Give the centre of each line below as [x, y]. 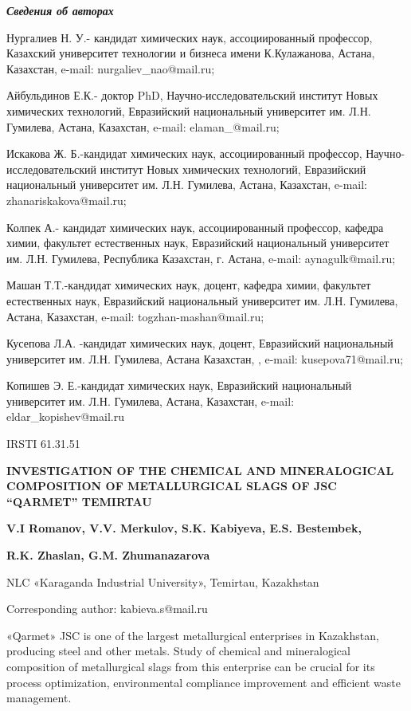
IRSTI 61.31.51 [43, 444]
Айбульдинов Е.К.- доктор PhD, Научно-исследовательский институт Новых [192, 95]
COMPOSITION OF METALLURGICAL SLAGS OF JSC [172, 486]
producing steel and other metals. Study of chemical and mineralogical [178, 651]
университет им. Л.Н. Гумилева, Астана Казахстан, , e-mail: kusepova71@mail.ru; [205, 358]
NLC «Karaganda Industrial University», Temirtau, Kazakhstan [163, 581]
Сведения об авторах [60, 10]
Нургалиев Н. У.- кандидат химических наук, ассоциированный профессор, [190, 37]
